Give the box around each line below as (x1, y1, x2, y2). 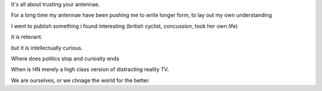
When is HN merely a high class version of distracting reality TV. (11, 66, 169, 73)
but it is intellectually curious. (11, 44, 83, 51)
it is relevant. (11, 33, 43, 41)
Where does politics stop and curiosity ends (11, 55, 119, 62)
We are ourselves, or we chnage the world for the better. (11, 77, 150, 84)
